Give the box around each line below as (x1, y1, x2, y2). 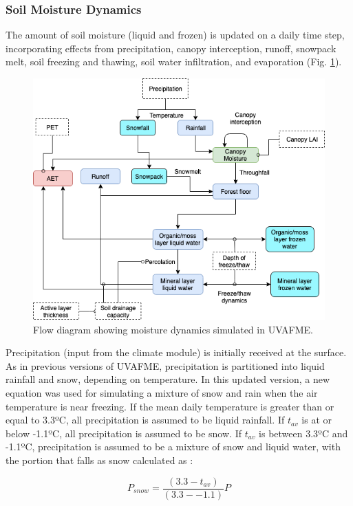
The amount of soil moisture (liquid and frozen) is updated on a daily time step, (6, 27, 345, 42)
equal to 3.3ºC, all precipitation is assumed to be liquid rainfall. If (6, 412, 285, 427)
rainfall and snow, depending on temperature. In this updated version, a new (6, 372, 330, 386)
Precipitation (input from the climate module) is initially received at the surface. (6, 345, 347, 360)
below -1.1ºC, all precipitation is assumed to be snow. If (6, 426, 242, 440)
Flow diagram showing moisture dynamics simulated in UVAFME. (33, 322, 313, 336)
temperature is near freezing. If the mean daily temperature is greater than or (6, 399, 334, 413)
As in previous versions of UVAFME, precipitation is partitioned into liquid (6, 358, 325, 373)
